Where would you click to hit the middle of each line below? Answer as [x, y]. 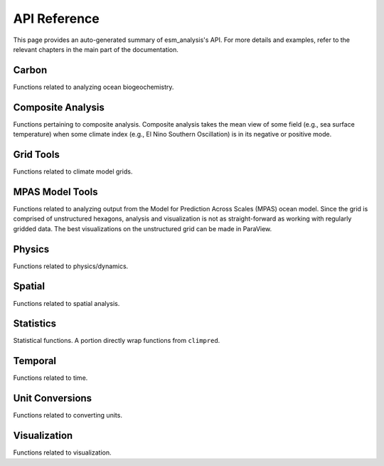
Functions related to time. [50, 378]
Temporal [35, 361]
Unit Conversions [53, 398]
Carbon [30, 70]
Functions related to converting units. [68, 415]
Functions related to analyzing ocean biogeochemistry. [94, 87]
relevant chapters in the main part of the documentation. [96, 49]
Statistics [35, 324]
